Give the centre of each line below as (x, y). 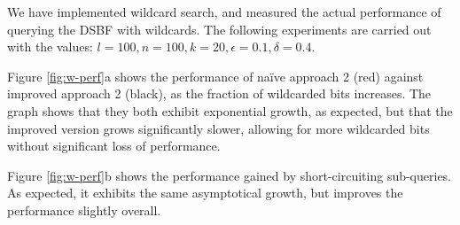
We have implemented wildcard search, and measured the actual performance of (224, 12)
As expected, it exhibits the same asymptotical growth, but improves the (205, 193)
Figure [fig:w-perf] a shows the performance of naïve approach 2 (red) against (215, 76)
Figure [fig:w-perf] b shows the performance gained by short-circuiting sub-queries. (230, 175)
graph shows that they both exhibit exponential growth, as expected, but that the (230, 110)
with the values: (50, 47)
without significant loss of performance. (114, 146)
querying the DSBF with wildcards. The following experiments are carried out (219, 29)
